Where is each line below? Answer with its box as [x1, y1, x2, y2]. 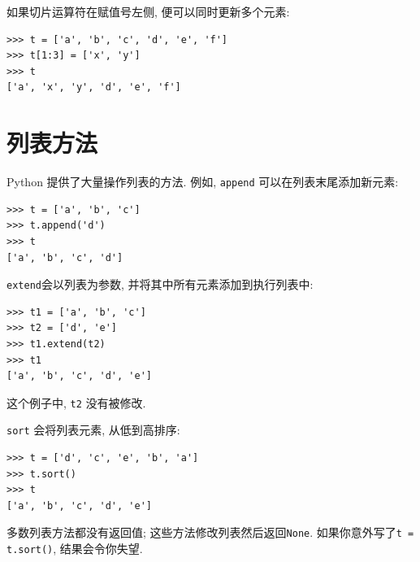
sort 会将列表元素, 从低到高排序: [6, 421, 180, 438]
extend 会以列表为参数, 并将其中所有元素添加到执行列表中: [6, 276, 314, 293]
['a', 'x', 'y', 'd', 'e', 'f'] [6, 81, 181, 94]
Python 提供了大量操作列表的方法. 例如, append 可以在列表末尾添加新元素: [6, 173, 399, 190]
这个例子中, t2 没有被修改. [6, 394, 146, 411]
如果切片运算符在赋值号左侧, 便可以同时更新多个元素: [6, 3, 290, 20]
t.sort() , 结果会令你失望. [6, 540, 143, 557]
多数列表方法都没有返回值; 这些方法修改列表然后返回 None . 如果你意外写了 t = [6, 524, 414, 541]
